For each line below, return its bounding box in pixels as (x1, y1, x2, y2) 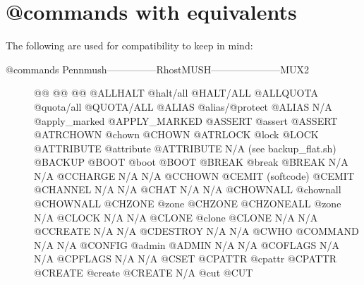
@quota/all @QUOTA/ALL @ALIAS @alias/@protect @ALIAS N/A (34, 99, 332, 114)
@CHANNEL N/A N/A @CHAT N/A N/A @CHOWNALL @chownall (34, 182, 341, 197)
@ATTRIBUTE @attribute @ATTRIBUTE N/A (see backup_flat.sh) (34, 140, 336, 155)
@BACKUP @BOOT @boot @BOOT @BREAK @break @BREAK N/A (34, 154, 348, 169)
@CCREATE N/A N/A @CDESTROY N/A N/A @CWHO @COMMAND (34, 224, 359, 238)
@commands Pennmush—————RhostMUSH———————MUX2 (6, 61, 309, 76)
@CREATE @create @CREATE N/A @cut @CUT (34, 265, 253, 280)
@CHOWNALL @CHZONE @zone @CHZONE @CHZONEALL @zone (34, 196, 341, 211)
